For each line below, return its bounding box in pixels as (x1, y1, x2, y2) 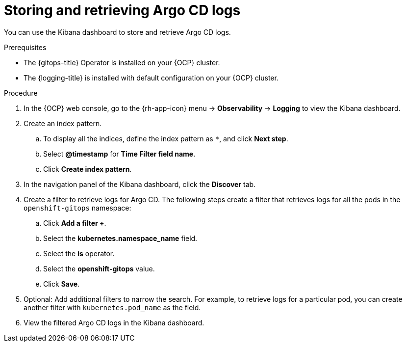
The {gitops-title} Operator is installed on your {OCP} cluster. (24, 58, 220, 67)
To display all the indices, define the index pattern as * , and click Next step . (43, 134, 288, 143)
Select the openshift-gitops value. (43, 264, 155, 273)
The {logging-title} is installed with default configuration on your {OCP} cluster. (24, 73, 279, 82)
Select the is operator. (43, 249, 115, 258)
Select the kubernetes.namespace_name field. (43, 234, 198, 242)
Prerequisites (4, 43, 47, 52)
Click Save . (43, 279, 80, 288)
